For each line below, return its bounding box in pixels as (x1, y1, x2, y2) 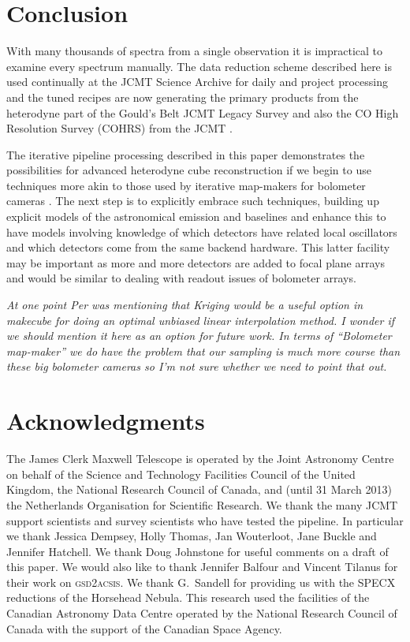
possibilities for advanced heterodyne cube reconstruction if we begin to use (6, 162, 371, 178)
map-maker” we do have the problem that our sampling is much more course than (6, 342, 401, 359)
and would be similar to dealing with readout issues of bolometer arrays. (6, 270, 356, 286)
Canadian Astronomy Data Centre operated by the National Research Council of (6, 605, 397, 621)
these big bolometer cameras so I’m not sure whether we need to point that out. (6, 358, 387, 375)
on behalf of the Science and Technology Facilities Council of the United (6, 465, 356, 482)
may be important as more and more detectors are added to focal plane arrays (6, 254, 385, 271)
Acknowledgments (6, 405, 205, 437)
